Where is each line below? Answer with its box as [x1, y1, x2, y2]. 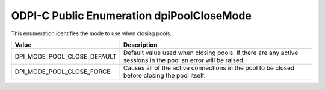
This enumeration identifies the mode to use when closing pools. [11, 30, 172, 37]
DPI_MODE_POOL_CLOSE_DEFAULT [14, 52, 117, 60]
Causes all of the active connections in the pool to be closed [123, 63, 295, 72]
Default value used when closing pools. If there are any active [123, 48, 299, 57]
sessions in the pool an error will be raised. [123, 56, 245, 64]
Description [123, 41, 158, 49]
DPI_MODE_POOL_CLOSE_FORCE [14, 67, 111, 76]
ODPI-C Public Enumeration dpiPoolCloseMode [11, 9, 252, 22]
